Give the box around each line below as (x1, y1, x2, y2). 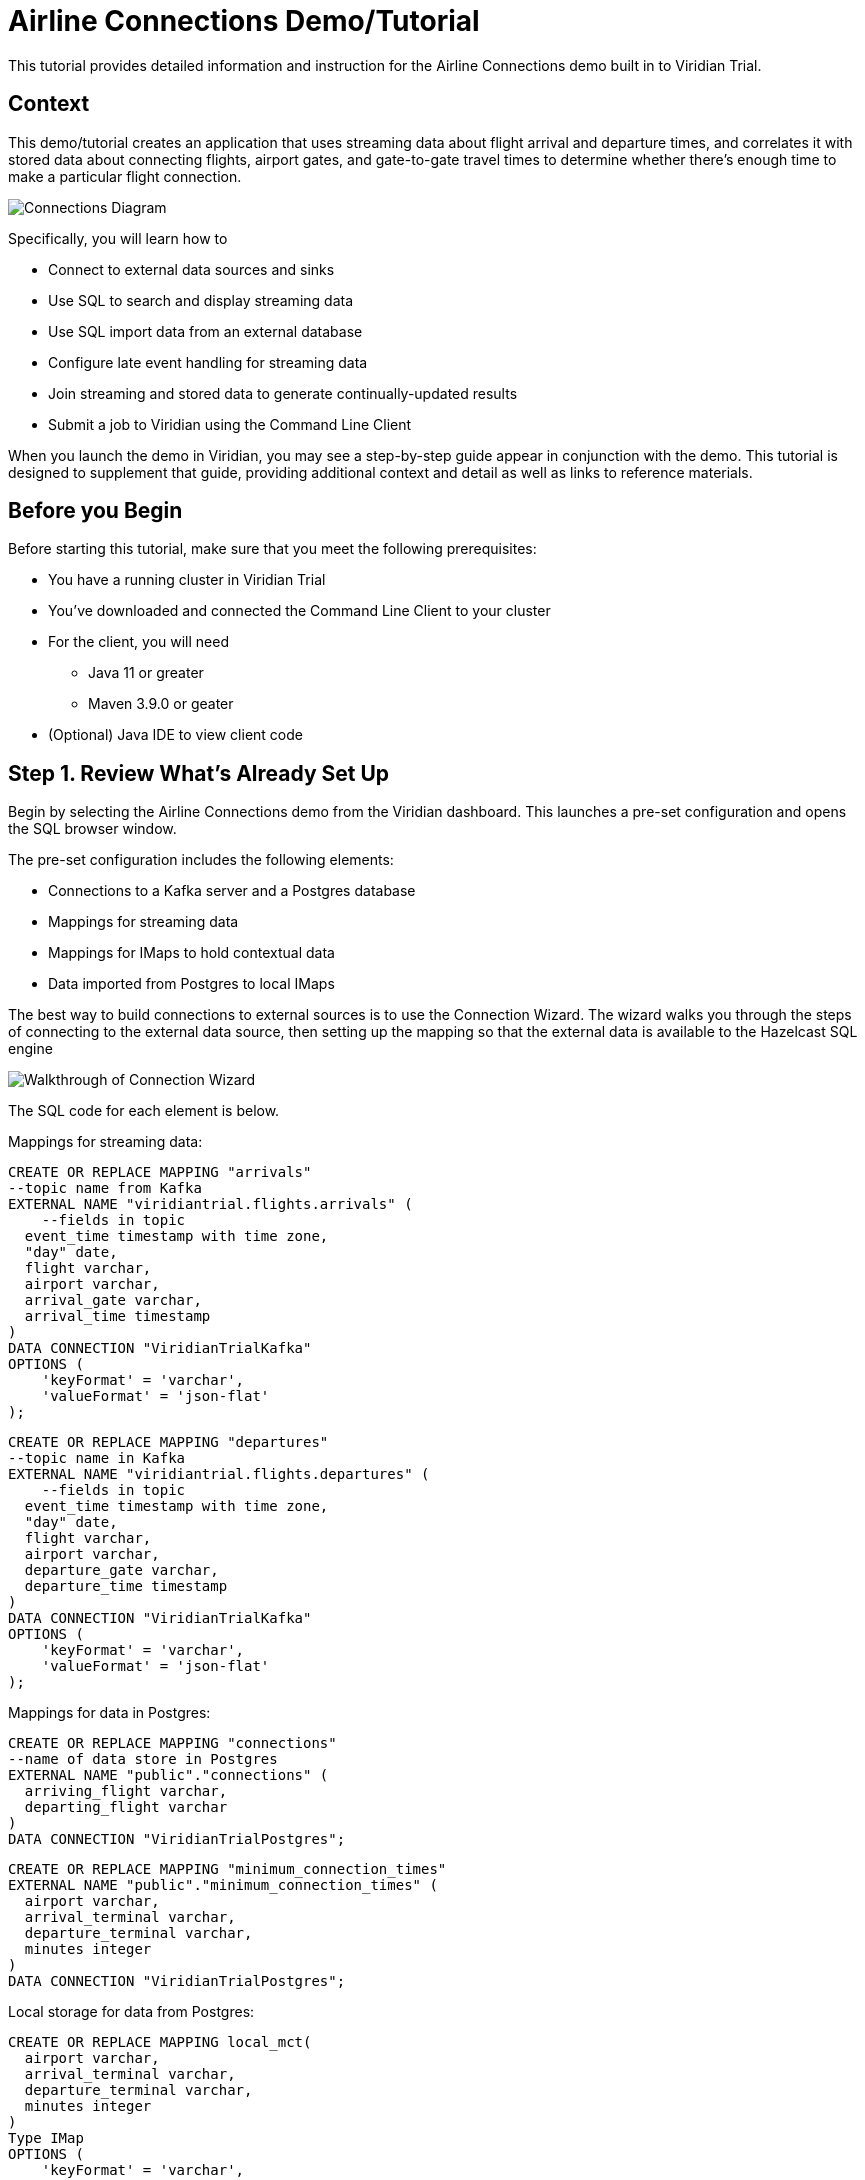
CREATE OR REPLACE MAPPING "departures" (8, 1434, 329, 1451)
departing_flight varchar (24, 1799, 228, 1816)
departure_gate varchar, (24, 1562, 219, 1579)
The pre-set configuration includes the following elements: (8, 851, 394, 869)
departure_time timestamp (24, 1578, 228, 1595)
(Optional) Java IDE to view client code (48, 726, 303, 744)
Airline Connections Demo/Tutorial (8, 4, 480, 38)
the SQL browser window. (8, 820, 177, 838)
